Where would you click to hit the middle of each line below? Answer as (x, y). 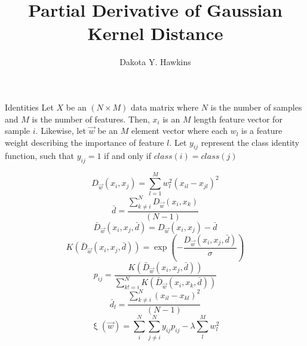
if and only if (128, 156)
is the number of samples (256, 107)
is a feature (262, 131)
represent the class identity (250, 142)
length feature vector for (238, 119)
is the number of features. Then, (91, 119)
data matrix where (165, 107)
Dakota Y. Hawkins (155, 62)
